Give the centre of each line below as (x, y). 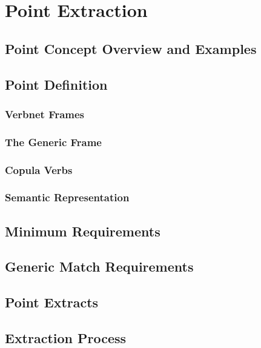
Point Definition (56, 84)
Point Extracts (52, 302)
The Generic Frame (53, 142)
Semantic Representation (67, 197)
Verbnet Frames (45, 114)
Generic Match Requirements (99, 266)
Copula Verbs (39, 169)
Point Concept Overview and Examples (131, 48)
